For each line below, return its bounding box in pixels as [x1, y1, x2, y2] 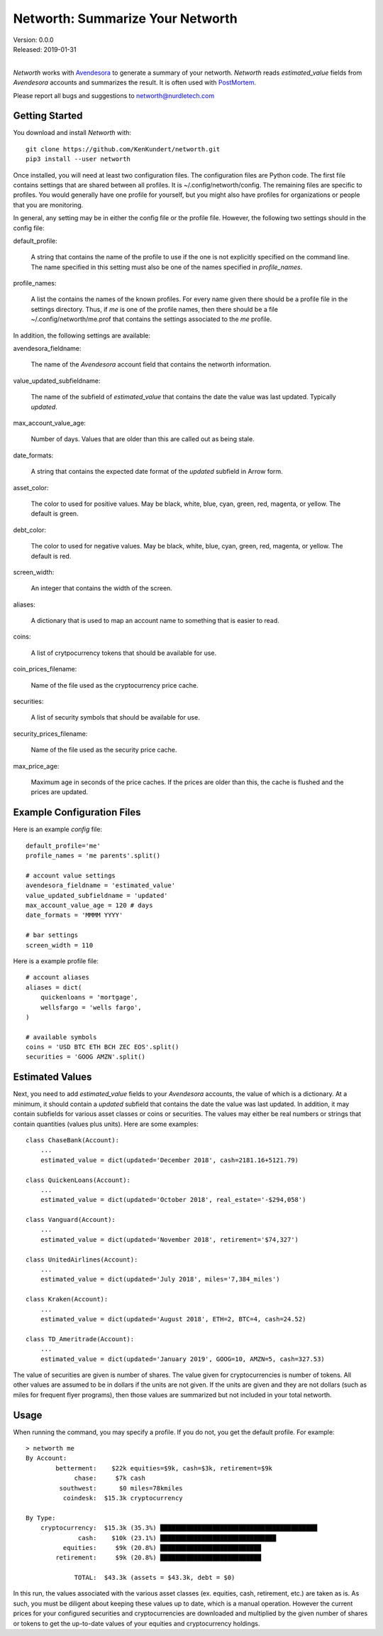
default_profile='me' [26, 842, 101, 850]
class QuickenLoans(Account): [26, 1176, 131, 1184]
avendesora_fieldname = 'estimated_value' [26, 882, 176, 889]
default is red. [30, 551, 72, 560]
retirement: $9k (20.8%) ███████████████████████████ [55, 1554, 262, 1562]
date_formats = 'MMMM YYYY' [26, 911, 123, 919]
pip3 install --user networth [26, 155, 131, 163]
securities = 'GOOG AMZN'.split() [26, 1053, 145, 1061]
